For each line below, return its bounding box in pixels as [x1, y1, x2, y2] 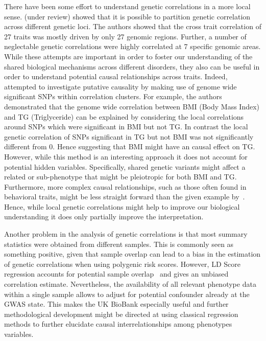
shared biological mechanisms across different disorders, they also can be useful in [4, 61, 260, 72]
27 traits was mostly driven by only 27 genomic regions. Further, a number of [4, 31, 247, 41]
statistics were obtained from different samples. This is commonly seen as [4, 238, 234, 249]
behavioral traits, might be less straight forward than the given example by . [4, 191, 245, 202]
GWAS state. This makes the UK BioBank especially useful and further [4, 299, 229, 309]
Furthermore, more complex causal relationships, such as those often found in [4, 181, 247, 192]
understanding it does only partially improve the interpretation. [4, 211, 204, 222]
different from [4, 141, 47, 152]
